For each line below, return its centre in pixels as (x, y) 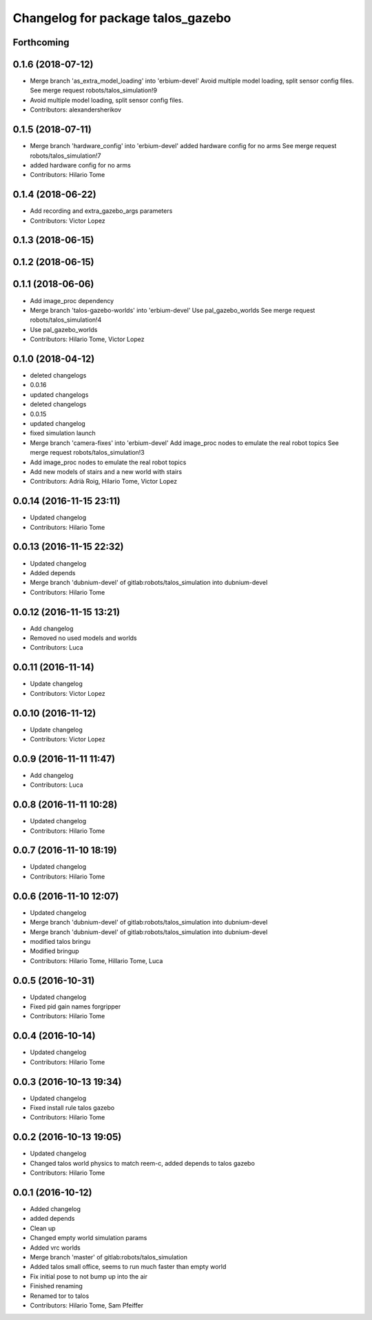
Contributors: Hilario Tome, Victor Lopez (87, 339)
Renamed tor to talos (60, 1296)
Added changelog (55, 1209)
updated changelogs (59, 394)
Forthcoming (41, 42)
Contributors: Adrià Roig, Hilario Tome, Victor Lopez (104, 482)
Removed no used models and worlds (83, 638)
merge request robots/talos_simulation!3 (87, 453)
